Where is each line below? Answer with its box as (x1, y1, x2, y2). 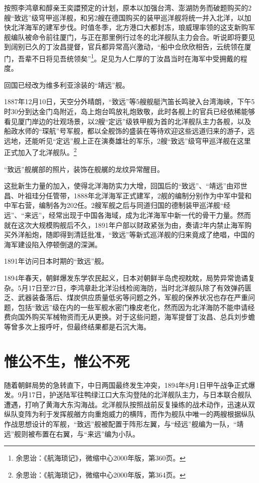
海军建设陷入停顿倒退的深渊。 (4, 239, 102, 249)
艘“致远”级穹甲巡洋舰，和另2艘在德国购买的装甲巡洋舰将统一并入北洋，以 (4, 12, 245, 22)
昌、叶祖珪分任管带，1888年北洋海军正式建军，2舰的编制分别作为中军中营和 (4, 190, 252, 200)
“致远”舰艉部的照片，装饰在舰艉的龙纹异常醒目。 (4, 163, 164, 174)
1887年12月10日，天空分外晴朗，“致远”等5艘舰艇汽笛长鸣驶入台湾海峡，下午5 (4, 96, 255, 107)
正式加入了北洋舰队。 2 (4, 146, 77, 158)
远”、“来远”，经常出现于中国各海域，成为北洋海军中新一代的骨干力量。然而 (4, 210, 251, 220)
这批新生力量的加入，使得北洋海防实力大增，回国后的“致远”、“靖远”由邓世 (4, 180, 248, 191)
